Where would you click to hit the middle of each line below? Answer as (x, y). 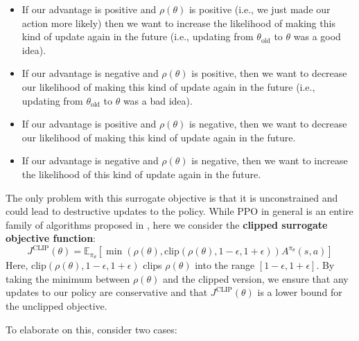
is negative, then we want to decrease (268, 124)
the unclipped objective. (56, 306)
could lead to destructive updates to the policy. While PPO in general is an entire (179, 211)
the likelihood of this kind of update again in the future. (141, 174)
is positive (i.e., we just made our (260, 9)
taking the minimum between (68, 278)
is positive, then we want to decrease (269, 73)
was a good (317, 36)
